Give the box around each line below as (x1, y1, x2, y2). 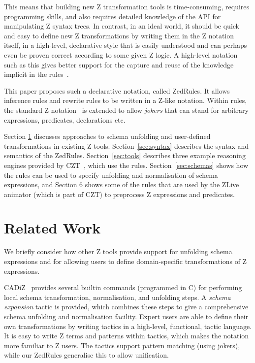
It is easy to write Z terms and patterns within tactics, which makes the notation (4, 330, 249, 341)
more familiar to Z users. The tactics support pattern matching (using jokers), (4, 340, 240, 350)
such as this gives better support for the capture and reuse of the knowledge (4, 59, 234, 69)
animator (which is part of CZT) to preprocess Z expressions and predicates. (4, 189, 235, 199)
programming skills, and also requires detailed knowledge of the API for (4, 11, 221, 21)
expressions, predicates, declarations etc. (4, 114, 126, 125)
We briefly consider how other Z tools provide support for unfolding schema (4, 246, 232, 257)
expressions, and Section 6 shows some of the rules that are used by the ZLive (4, 179, 239, 190)
